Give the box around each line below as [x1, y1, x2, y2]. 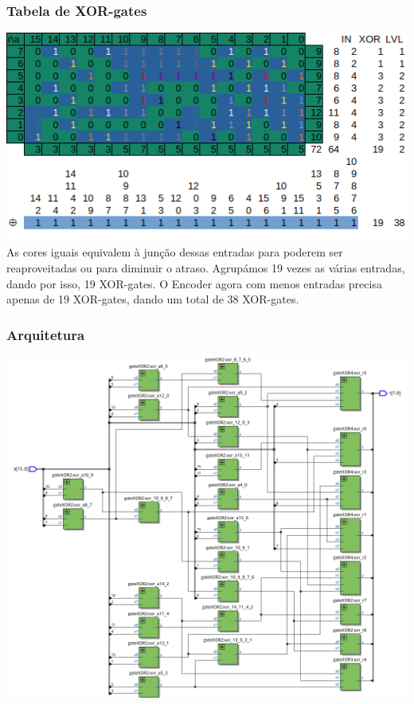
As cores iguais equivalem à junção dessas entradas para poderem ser [6, 244, 343, 260]
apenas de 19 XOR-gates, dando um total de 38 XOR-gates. [6, 291, 299, 307]
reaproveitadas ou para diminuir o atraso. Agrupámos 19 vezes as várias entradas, [6, 259, 405, 276]
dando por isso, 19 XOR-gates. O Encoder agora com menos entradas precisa [6, 275, 382, 291]
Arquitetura [6, 324, 85, 344]
